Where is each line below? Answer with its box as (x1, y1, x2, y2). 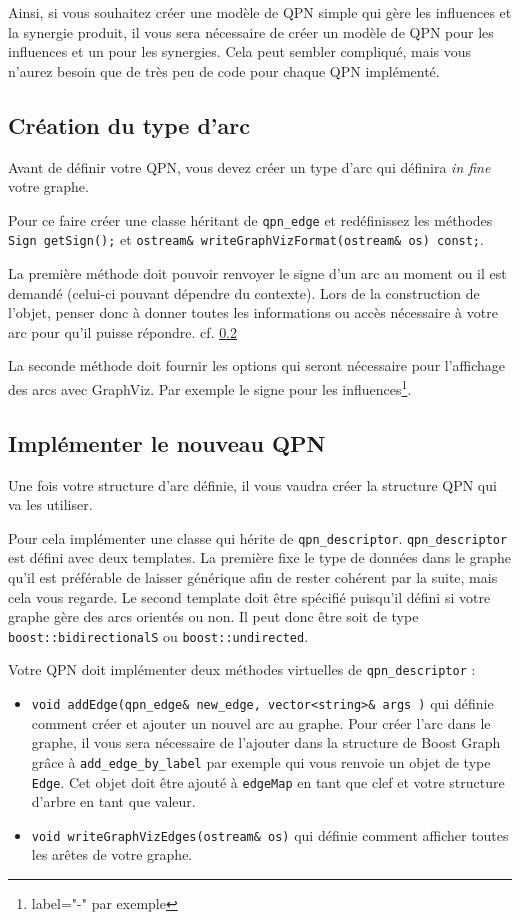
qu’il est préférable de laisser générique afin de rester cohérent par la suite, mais (8, 566, 498, 587)
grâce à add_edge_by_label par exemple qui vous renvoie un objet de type (31, 751, 491, 772)
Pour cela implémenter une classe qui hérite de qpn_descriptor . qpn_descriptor (8, 527, 508, 548)
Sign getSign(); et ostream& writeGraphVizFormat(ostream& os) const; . (8, 229, 484, 250)
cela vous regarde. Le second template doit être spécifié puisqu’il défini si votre (8, 586, 491, 607)
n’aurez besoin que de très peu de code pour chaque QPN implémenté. (8, 60, 440, 81)
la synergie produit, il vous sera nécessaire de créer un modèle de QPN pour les (8, 21, 494, 42)
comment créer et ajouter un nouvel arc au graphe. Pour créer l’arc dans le (31, 712, 491, 733)
